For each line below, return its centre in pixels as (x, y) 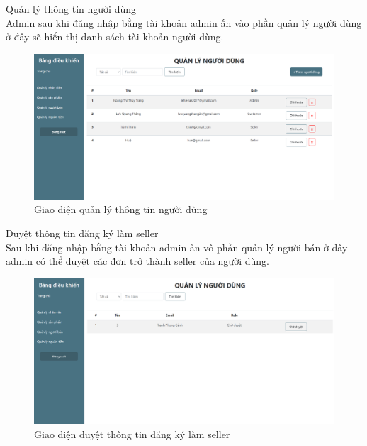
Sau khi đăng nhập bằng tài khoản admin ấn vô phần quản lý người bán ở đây (177, 247)
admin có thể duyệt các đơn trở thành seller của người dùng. (137, 261)
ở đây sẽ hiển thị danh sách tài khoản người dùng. (115, 37)
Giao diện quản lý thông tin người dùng (121, 209)
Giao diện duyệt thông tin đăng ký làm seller (132, 434)
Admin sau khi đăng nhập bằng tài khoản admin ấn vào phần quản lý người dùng (184, 22)
